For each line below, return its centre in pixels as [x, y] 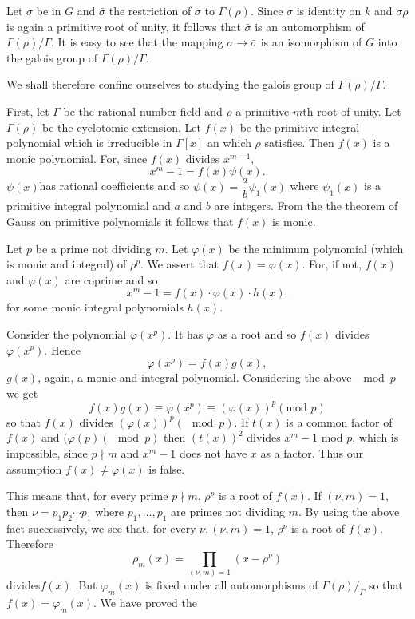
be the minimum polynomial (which [316, 248]
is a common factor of [339, 421]
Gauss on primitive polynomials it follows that [120, 221]
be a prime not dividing [93, 248]
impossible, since [47, 453]
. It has [186, 333]
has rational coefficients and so [115, 186]
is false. [167, 468]
